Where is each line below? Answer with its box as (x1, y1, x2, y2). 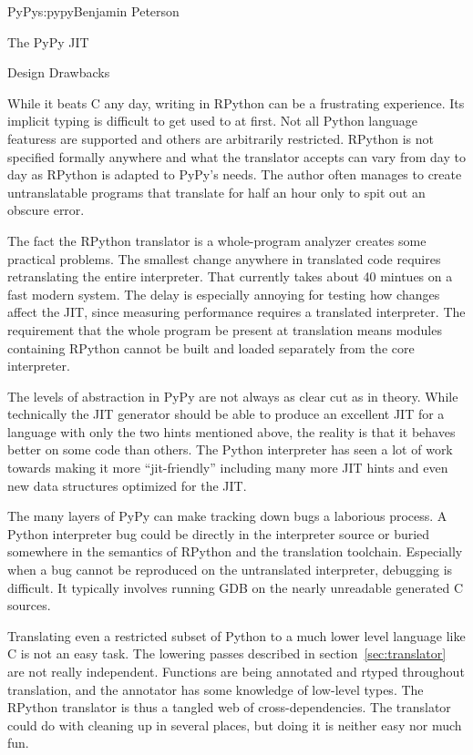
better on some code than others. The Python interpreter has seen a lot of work (7, 440, 453, 459)
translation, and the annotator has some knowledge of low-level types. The (7, 679, 424, 699)
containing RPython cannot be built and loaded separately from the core (7, 338, 415, 357)
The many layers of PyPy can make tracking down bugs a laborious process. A (7, 506, 447, 525)
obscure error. (7, 200, 85, 219)
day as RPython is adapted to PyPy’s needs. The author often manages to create (7, 165, 462, 184)
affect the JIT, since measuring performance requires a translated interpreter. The (7, 302, 466, 321)
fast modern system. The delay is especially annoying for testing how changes (7, 284, 440, 303)
